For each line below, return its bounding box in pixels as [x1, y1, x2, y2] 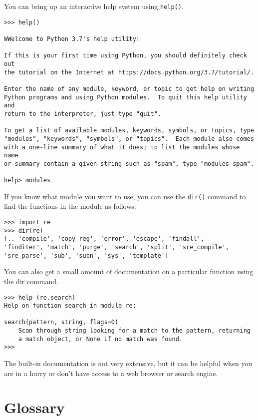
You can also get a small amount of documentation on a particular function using [4, 266, 254, 277]
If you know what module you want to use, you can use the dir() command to [4, 191, 246, 201]
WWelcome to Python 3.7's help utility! [4, 35, 140, 42]
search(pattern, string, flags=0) [4, 319, 119, 326]
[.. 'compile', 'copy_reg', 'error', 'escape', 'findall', [4, 235, 204, 243]
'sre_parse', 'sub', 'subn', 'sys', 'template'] [4, 252, 169, 259]
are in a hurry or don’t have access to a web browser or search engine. [4, 368, 218, 378]
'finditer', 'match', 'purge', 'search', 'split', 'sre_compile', [4, 244, 230, 251]
